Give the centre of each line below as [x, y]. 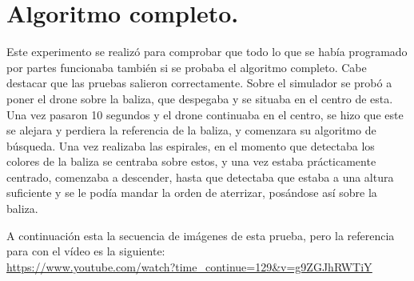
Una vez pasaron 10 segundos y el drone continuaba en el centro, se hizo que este [205, 114]
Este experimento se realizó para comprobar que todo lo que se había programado [207, 52]
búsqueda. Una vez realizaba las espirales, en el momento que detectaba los [191, 145]
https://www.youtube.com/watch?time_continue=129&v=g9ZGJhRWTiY [189, 266]
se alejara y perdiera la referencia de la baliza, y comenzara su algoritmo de [191, 130]
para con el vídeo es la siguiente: [86, 251]
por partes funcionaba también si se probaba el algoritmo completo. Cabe [187, 67]
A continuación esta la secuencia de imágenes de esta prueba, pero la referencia [201, 235]
